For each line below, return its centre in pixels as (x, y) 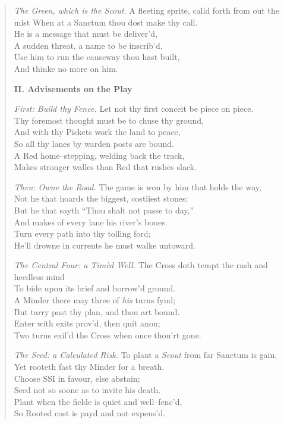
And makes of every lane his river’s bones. (91, 222)
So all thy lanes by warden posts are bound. (94, 143)
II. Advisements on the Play (73, 88)
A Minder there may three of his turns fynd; (95, 300)
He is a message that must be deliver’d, (86, 34)
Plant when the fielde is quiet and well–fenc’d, (98, 401)
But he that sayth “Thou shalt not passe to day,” (104, 210)
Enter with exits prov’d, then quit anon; (87, 323)
